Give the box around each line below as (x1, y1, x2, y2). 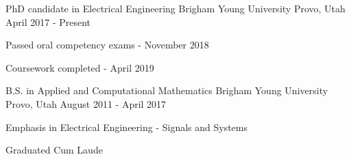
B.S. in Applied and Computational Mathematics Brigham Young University (5, 83, 328, 98)
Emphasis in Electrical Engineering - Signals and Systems (5, 119, 248, 134)
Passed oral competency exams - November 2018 (5, 38, 209, 52)
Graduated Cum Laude (5, 143, 103, 157)
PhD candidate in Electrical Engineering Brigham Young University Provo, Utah (5, 1, 346, 15)
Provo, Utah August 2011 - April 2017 (5, 96, 167, 111)
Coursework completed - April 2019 (5, 60, 154, 74)
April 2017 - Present (5, 14, 91, 29)
